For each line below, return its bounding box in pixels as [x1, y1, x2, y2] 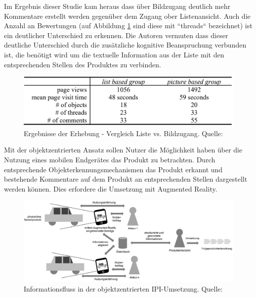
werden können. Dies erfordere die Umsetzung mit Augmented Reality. [4, 183, 217, 194]
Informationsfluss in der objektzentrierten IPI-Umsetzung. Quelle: [24, 284, 223, 294]
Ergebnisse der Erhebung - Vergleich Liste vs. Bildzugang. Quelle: [24, 128, 223, 138]
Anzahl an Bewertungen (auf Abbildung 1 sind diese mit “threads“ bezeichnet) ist [4, 20, 253, 31]
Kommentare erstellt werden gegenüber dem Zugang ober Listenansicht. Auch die [4, 10, 251, 21]
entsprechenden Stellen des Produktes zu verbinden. [4, 59, 161, 69]
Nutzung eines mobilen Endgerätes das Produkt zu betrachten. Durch [4, 154, 215, 164]
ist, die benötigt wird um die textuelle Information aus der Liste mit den [4, 49, 224, 59]
